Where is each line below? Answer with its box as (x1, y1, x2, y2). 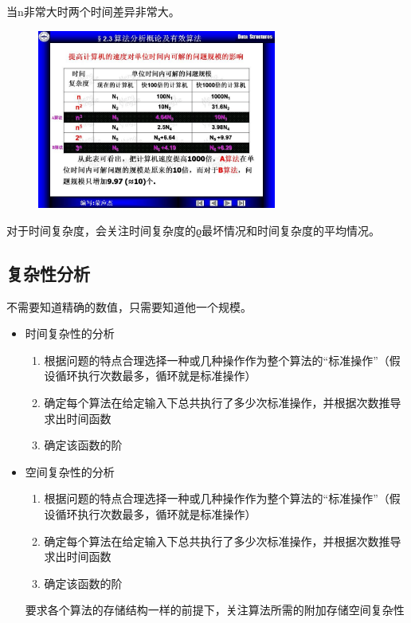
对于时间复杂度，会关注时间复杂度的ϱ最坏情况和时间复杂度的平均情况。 (6, 221, 381, 238)
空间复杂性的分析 (25, 463, 115, 480)
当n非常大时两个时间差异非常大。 (6, 3, 180, 19)
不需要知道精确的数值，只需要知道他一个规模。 (6, 298, 252, 315)
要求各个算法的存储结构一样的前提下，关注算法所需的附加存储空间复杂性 (25, 601, 405, 618)
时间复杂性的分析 (25, 325, 115, 342)
